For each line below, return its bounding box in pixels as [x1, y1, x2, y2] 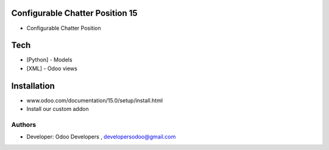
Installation [11, 80, 55, 91]
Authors [11, 120, 37, 129]
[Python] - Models [26, 56, 73, 63]
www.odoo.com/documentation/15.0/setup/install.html [26, 96, 163, 104]
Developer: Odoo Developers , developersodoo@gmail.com [26, 133, 176, 140]
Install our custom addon [26, 105, 89, 113]
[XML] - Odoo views [26, 65, 77, 72]
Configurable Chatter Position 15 [11, 8, 138, 18]
